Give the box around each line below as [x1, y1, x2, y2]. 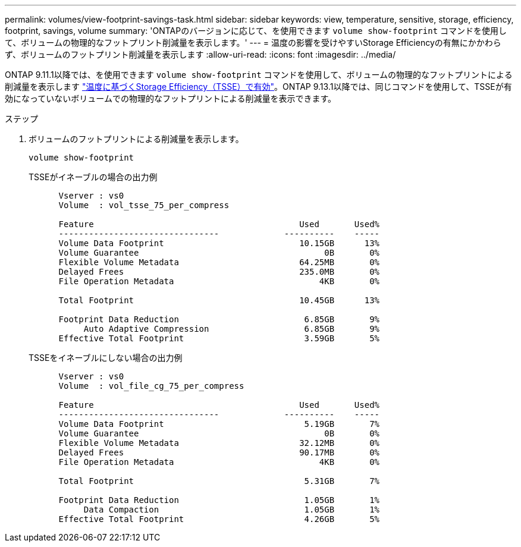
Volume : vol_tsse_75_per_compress [58, 200, 230, 210]
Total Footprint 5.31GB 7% [58, 476, 380, 486]
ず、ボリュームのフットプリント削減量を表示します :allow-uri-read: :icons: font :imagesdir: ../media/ [5, 49, 396, 59]
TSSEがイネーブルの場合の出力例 [29, 172, 158, 182]
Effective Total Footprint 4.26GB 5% [58, 514, 380, 524]
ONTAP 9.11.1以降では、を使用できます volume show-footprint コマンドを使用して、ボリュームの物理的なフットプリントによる [5, 70, 513, 80]
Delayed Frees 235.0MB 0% [58, 267, 380, 276]
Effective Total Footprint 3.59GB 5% [58, 334, 380, 343]
